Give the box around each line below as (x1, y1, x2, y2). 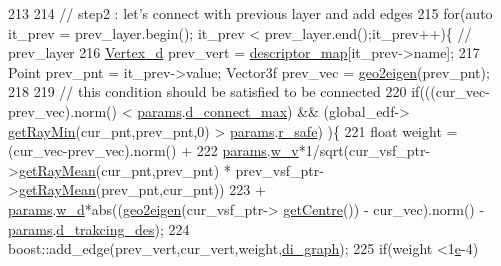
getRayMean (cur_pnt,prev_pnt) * (18, 159, 231, 180)
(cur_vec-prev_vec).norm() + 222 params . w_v (8, 140, 299, 161)
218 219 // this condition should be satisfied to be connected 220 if (8, 81, 420, 102)
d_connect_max (185, 100, 288, 121)
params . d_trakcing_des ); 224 (8, 218, 190, 239)
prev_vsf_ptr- (235, 159, 324, 180)
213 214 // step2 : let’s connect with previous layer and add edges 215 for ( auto (8, 3, 493, 23)
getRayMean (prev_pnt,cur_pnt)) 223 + (18, 179, 266, 200)
